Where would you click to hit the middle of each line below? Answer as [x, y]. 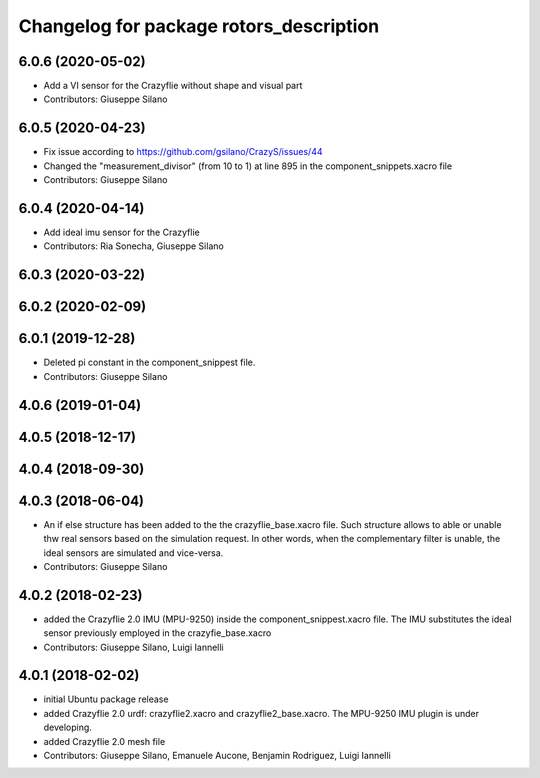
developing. [67, 727]
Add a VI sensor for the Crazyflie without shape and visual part [173, 86]
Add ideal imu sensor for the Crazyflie [121, 232]
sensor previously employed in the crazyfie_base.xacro [157, 633]
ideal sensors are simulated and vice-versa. [133, 552]
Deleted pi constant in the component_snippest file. [149, 362]
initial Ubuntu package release [106, 699]
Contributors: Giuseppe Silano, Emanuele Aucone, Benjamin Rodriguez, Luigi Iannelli [217, 756]
